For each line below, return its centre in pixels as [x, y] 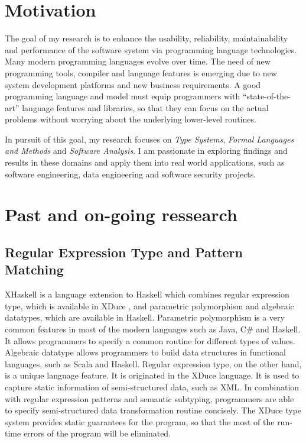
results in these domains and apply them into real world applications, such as [145, 162]
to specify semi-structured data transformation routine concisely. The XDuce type [153, 410]
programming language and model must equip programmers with [123, 96]
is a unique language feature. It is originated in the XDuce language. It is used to [152, 375]
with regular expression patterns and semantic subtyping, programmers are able [149, 398]
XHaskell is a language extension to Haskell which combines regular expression [147, 294]
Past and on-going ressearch [121, 214]
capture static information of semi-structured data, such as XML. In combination [152, 387]
